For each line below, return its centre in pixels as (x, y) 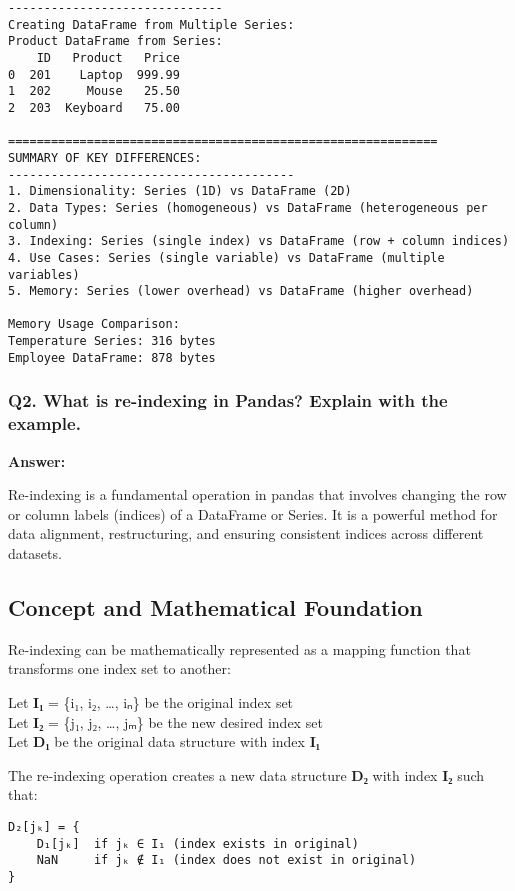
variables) (44, 274)
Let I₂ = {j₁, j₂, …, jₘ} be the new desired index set (165, 721)
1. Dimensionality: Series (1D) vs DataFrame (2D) (180, 191)
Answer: (37, 460)
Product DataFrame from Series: (115, 41)
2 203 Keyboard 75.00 (94, 107)
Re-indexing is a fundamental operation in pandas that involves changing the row (257, 494)
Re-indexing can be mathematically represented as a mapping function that (239, 648)
